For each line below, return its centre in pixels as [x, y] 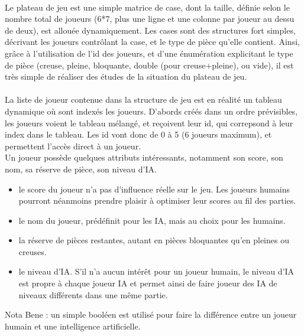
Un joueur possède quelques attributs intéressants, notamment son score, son [144, 157]
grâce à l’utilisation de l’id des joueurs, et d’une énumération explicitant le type [149, 53]
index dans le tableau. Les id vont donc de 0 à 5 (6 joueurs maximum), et [138, 134]
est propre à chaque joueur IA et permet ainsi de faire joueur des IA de [148, 283]
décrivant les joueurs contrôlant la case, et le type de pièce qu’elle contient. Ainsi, [152, 42]
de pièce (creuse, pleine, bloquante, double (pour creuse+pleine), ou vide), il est [149, 65]
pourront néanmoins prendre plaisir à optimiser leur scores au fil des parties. [157, 200]
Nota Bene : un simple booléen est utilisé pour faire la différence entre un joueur [151, 314]
